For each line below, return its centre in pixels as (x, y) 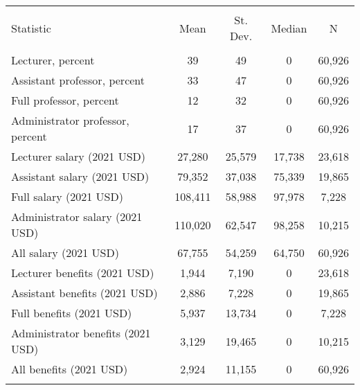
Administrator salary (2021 (77, 216)
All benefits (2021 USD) (70, 369)
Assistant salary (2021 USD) (80, 176)
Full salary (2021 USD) (67, 196)
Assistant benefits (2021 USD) (84, 293)
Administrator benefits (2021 (81, 333)
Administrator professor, (70, 120)
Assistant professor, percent (78, 80)
